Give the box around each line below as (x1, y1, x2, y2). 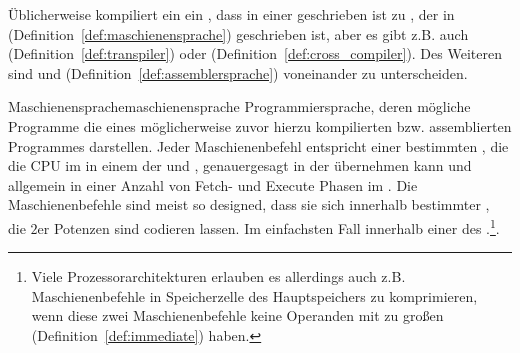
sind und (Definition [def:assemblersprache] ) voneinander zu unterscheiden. (8, 62, 468, 83)
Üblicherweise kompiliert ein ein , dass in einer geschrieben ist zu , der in (8, 4, 455, 24)
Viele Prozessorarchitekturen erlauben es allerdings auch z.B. (31, 266, 406, 287)
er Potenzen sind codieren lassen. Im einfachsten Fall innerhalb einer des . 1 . (37, 214, 500, 238)
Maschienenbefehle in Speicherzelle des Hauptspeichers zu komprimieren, (31, 285, 478, 306)
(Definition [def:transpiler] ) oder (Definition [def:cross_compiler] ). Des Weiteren (8, 43, 502, 64)
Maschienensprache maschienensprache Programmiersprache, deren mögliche (8, 96, 471, 117)
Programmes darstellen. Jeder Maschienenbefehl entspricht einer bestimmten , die (8, 135, 509, 156)
